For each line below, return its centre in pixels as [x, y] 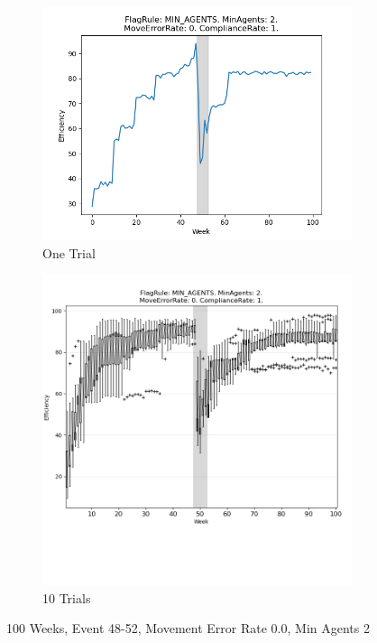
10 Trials [67, 597]
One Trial [69, 252]
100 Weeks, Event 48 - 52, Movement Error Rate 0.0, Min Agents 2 [188, 628]
